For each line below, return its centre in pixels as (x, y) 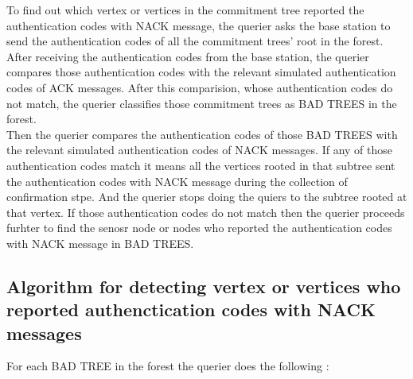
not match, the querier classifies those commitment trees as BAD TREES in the (202, 103)
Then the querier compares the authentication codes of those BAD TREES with (202, 134)
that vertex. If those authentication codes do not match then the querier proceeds (206, 212)
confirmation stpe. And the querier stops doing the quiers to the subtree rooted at (207, 197)
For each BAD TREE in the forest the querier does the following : (168, 366)
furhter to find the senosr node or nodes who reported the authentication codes (199, 228)
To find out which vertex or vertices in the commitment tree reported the (185, 10)
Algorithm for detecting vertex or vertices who (204, 286)
